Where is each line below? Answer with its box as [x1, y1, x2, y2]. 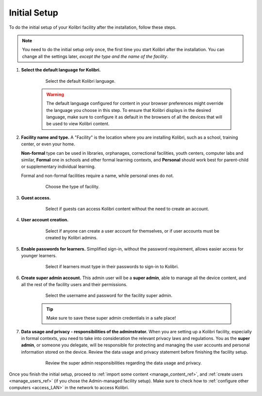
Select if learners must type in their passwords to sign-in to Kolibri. [45, 264, 179, 270]
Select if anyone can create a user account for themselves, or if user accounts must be [45, 228, 219, 234]
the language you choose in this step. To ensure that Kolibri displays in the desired [46, 107, 211, 113]
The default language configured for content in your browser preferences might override [46, 100, 224, 107]
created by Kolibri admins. [45, 235, 98, 241]
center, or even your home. [21, 141, 75, 147]
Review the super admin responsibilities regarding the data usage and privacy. [45, 360, 202, 366]
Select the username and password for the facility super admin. [45, 292, 173, 299]
